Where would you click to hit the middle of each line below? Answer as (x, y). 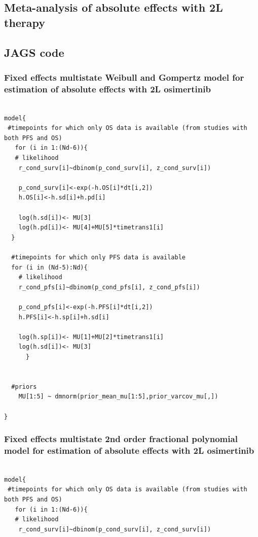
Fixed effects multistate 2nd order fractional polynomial (121, 439)
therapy (25, 22)
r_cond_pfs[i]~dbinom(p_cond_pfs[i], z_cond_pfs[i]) (109, 287)
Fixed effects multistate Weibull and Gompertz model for (124, 77)
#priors (24, 387)
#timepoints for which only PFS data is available (98, 257)
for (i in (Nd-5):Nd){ (49, 267)
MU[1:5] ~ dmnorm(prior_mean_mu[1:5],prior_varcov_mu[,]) (118, 397)
